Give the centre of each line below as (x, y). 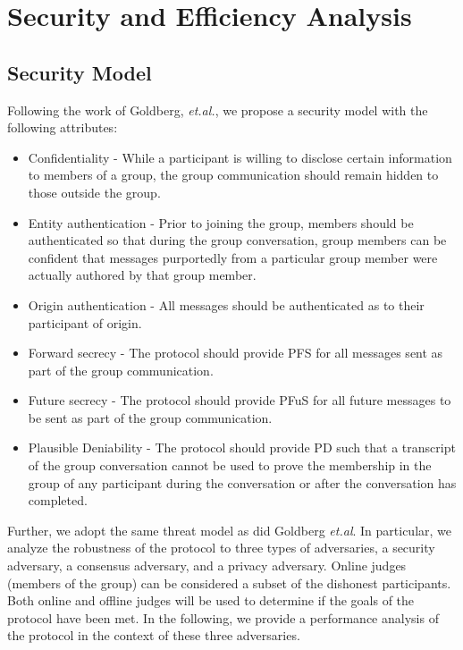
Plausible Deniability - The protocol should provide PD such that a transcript (242, 447)
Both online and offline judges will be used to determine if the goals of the (211, 600)
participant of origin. (85, 322)
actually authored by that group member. (142, 275)
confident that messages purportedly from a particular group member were (233, 257)
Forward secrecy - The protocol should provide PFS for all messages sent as (236, 353)
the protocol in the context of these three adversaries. (154, 635)
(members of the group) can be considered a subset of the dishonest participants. (229, 582)
